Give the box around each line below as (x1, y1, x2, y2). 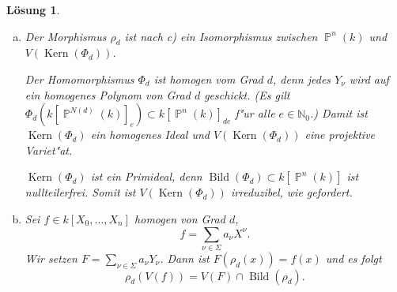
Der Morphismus (25, 28, 107, 44)
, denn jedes (273, 70, 331, 87)
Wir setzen (25, 249, 78, 266)
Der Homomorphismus (25, 70, 134, 87)
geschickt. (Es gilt (204, 86, 290, 103)
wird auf (349, 70, 389, 87)
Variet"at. (25, 141, 73, 158)
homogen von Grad (134, 210, 225, 226)
